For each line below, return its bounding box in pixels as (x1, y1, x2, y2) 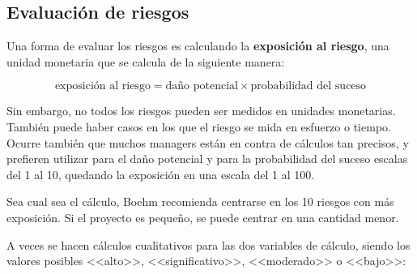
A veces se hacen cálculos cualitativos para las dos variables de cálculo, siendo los (6, 236, 411, 253)
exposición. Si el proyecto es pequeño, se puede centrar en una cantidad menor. (6, 208, 399, 225)
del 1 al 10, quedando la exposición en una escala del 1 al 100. (6, 165, 315, 182)
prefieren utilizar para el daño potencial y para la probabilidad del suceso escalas (6, 150, 408, 167)
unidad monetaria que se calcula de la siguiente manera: (6, 53, 285, 70)
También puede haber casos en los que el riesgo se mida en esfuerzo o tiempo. (6, 118, 391, 135)
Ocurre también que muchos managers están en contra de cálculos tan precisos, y (6, 134, 409, 151)
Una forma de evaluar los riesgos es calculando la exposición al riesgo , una (6, 37, 389, 54)
